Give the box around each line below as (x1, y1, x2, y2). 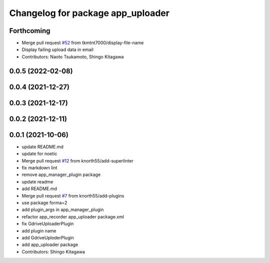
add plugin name (21, 227, 56, 233)
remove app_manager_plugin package (21, 171, 101, 177)
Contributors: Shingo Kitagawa (21, 248, 85, 254)
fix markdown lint (21, 164, 57, 170)
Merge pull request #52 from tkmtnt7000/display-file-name (21, 40, 144, 46)
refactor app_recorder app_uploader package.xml (21, 213, 124, 219)
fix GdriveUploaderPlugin (21, 220, 74, 227)
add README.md (21, 185, 57, 192)
